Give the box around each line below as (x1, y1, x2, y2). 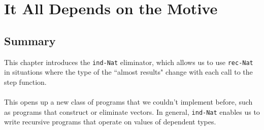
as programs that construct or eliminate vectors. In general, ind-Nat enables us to (4, 106, 260, 117)
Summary (4, 32, 56, 48)
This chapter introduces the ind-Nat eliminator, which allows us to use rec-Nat (4, 56, 253, 67)
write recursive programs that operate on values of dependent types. (4, 116, 216, 127)
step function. (4, 76, 47, 87)
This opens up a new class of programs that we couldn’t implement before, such (4, 96, 253, 107)
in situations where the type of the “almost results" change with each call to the (4, 67, 253, 77)
